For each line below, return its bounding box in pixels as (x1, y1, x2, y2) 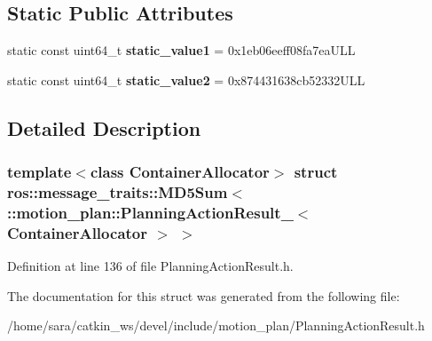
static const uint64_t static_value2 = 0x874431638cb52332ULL (7, 70, 365, 89)
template (7, 161, 72, 183)
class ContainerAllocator (90, 161, 270, 183)
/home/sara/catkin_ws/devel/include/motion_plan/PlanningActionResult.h (7, 316, 425, 335)
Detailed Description (7, 114, 201, 141)
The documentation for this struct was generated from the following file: (7, 286, 400, 305)
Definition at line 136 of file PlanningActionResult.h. (7, 257, 294, 275)
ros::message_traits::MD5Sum (7, 181, 228, 203)
